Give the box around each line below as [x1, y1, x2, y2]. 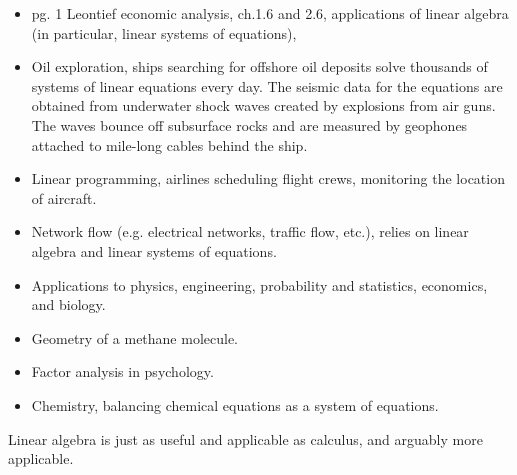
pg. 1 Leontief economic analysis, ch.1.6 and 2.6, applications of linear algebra [31, 3, 509, 23]
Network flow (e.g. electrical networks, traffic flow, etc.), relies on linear [31, 221, 469, 242]
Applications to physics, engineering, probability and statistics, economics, [31, 274, 488, 295]
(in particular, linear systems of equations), [31, 22, 297, 43]
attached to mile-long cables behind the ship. [31, 134, 308, 155]
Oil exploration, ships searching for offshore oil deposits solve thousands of [31, 56, 488, 77]
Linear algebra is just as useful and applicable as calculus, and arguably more [8, 428, 483, 449]
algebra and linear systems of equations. [31, 240, 277, 261]
